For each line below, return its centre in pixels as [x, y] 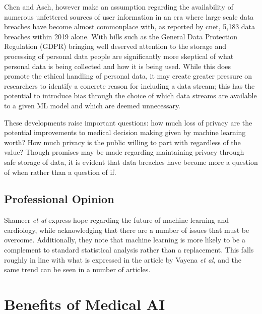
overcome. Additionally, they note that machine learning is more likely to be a [125, 240]
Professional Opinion [59, 199]
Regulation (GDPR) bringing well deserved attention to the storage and [115, 46]
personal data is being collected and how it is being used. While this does [118, 66]
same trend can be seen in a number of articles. [77, 269]
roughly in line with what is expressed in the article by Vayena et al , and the [123, 259]
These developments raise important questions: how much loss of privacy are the [128, 122]
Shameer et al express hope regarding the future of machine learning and [117, 220]
